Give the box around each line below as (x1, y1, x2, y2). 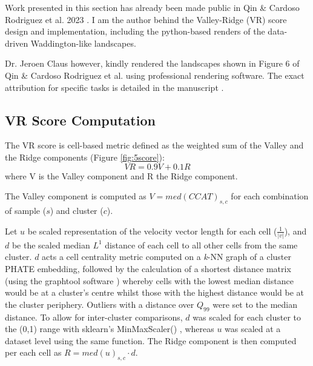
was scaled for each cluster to (193, 310, 301, 323)
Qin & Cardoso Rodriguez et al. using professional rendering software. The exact (5, 68, 305, 81)
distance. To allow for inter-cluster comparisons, (5, 310, 183, 323)
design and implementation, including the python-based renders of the (5, 25, 265, 38)
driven (5, 36, 28, 49)
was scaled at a (225, 322, 281, 335)
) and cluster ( (50, 204, 104, 216)
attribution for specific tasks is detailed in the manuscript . (5, 81, 224, 93)
